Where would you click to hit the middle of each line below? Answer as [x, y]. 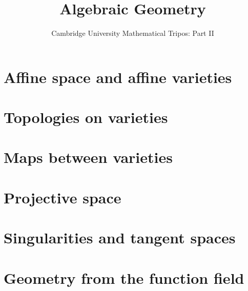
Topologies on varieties [86, 117]
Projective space [63, 197]
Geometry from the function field [124, 277]
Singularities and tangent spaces [120, 237]
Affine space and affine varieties [118, 77]
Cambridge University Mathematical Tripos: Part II [133, 33]
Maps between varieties [88, 157]
